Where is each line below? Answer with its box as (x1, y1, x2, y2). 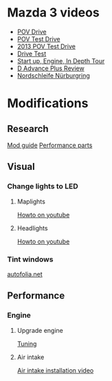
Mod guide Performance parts (7, 141, 93, 149)
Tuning (16, 339, 37, 348)
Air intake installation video (16, 366, 94, 374)
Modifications (7, 96, 89, 111)
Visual (7, 161, 36, 173)
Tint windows (7, 254, 54, 264)
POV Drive (16, 28, 47, 36)
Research (7, 122, 49, 135)
